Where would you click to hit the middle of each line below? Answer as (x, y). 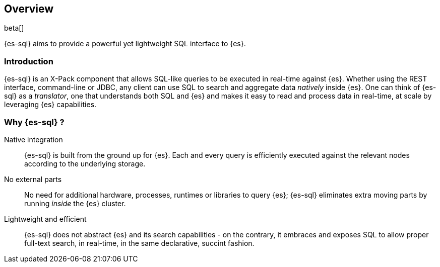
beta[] (14, 28)
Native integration (34, 139)
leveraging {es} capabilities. (50, 105)
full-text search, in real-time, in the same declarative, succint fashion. (139, 243)
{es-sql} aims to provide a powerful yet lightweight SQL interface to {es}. (125, 44)
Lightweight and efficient (45, 219)
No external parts (33, 179)
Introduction (29, 61)
